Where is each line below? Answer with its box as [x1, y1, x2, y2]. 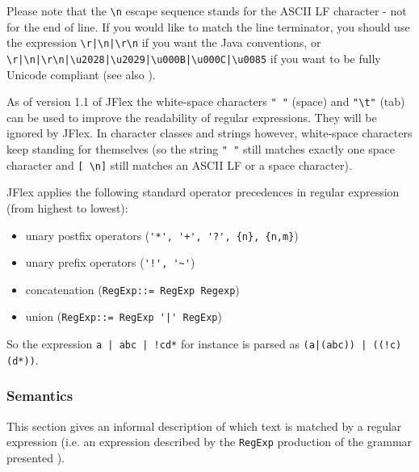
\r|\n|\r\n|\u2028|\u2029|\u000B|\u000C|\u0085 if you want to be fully [6, 49, 381, 66]
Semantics [6, 386, 73, 406]
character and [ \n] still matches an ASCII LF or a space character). [6, 156, 352, 173]
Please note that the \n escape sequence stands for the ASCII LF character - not [6, 2, 407, 19]
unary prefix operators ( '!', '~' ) [25, 254, 195, 271]
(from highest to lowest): [6, 199, 128, 216]
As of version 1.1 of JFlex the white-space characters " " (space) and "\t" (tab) [6, 93, 405, 110]
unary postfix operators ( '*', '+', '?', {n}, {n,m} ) [25, 226, 299, 243]
